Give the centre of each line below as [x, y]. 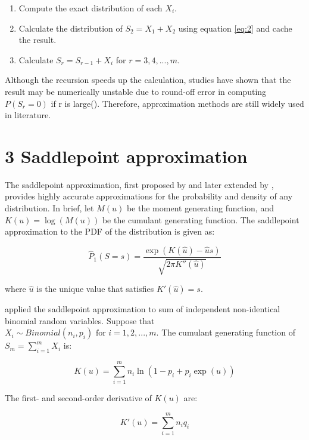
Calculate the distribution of [71, 28]
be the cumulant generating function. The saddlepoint [201, 219]
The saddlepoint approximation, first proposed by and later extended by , [139, 184]
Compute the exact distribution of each [90, 8]
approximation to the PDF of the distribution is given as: [110, 231]
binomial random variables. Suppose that [80, 320]
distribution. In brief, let [49, 208]
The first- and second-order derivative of [78, 398]
